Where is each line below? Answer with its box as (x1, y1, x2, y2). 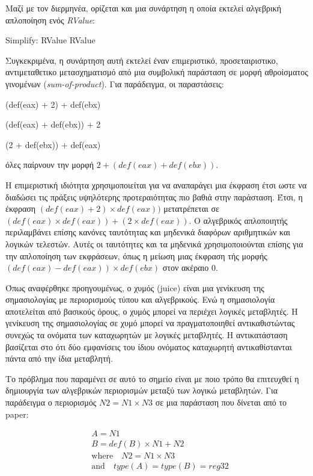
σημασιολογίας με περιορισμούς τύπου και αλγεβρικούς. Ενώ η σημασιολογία (5, 293, 275, 306)
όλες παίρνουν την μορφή (5, 158, 94, 171)
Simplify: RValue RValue (5, 34, 96, 46)
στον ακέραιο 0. (162, 261, 218, 274)
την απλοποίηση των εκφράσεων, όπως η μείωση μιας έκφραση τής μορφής (5, 249, 267, 262)
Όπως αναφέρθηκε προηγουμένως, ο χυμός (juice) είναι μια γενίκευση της (5, 281, 264, 294)
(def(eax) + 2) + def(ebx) (5, 97, 101, 110)
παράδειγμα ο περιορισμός (5, 396, 97, 409)
